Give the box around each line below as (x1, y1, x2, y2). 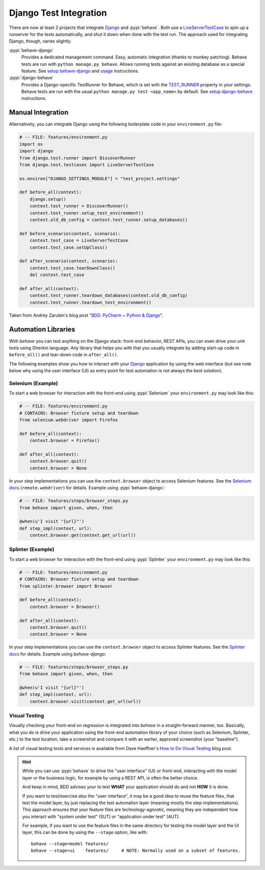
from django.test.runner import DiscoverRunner (19, 155, 136, 161)
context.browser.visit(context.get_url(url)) (29, 698, 141, 704)
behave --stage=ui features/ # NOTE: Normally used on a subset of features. (31, 848, 240, 853)
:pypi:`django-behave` (9, 75, 54, 81)
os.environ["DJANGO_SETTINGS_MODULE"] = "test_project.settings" (19, 176, 180, 181)
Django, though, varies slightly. (9, 38, 72, 44)
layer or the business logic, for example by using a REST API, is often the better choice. (22, 775, 199, 780)
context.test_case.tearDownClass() (29, 265, 115, 270)
